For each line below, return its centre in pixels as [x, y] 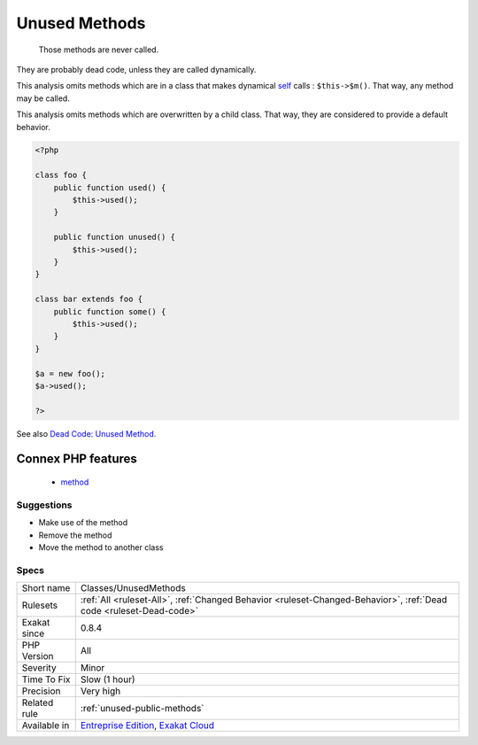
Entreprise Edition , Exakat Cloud [147, 726]
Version [38, 656]
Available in [46, 726]
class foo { [61, 175]
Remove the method [75, 535]
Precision [41, 691]
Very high [100, 691]
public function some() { [110, 311]
